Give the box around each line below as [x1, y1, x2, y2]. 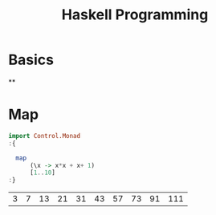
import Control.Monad [8, 132, 81, 140]
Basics [8, 51, 55, 69]
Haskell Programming [61, 6, 209, 24]
